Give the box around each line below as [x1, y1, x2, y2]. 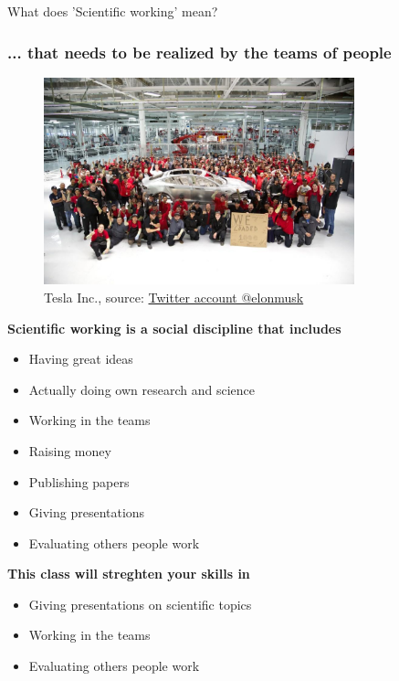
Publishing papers [28, 472, 130, 491]
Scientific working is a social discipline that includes [7, 318, 341, 337]
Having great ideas [28, 349, 133, 368]
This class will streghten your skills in [7, 564, 250, 583]
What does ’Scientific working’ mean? [7, 2, 218, 20]
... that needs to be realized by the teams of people [7, 40, 392, 63]
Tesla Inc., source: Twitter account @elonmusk [44, 287, 304, 306]
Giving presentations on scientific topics [28, 594, 252, 613]
